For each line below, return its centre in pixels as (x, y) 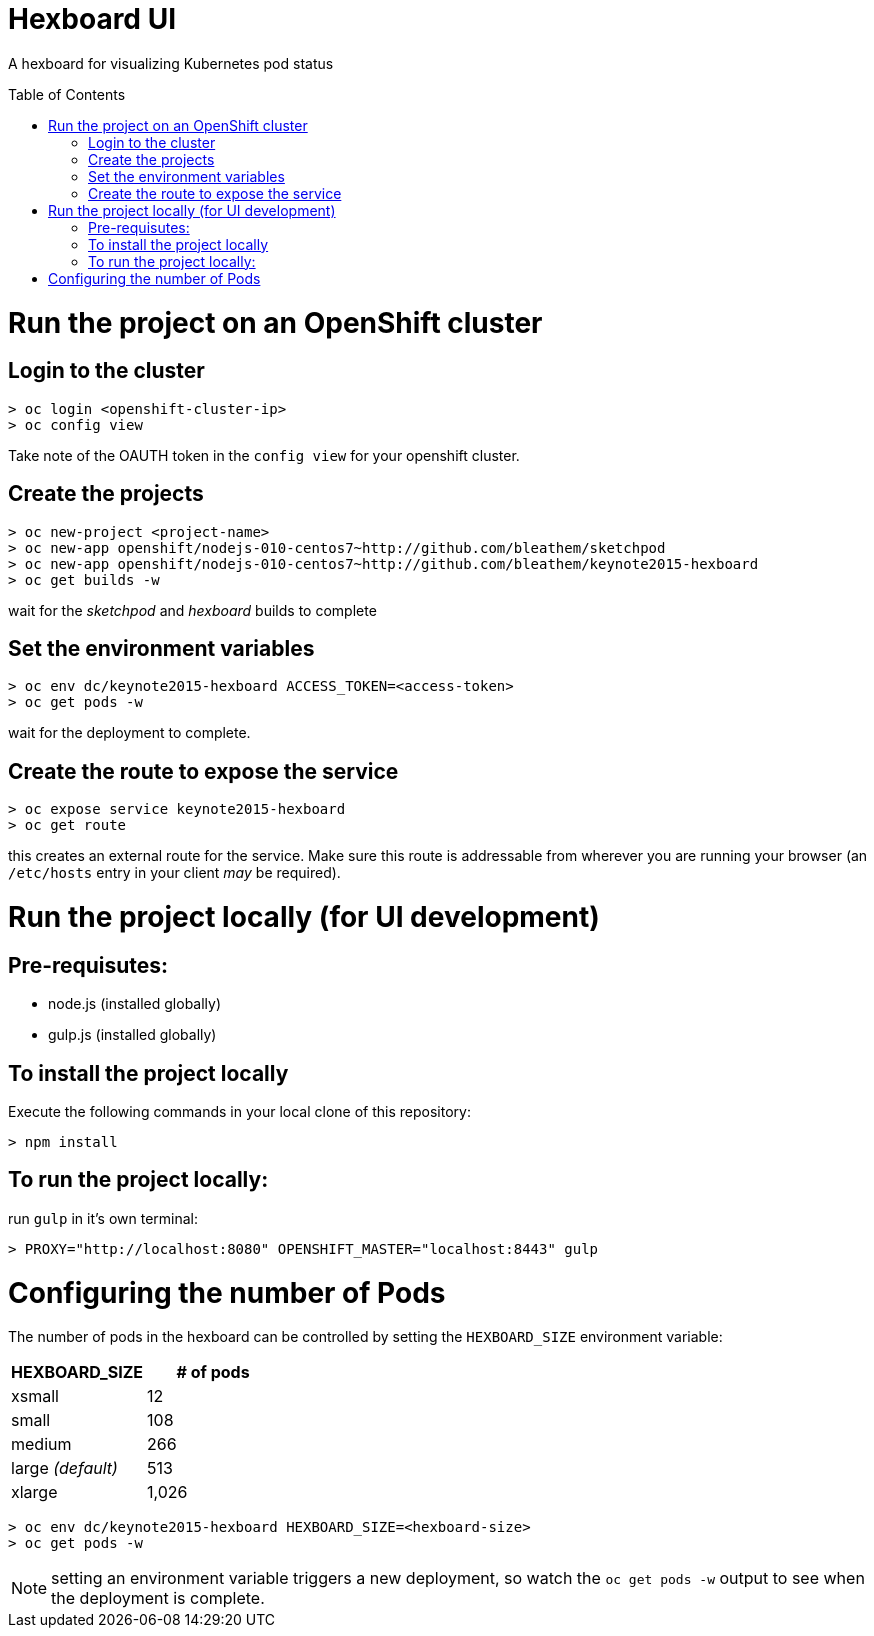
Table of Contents (67, 94)
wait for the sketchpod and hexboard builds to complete (192, 610)
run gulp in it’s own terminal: (103, 1218)
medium (41, 1444)
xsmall (35, 1396)
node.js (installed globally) (135, 1004)
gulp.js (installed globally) (132, 1035)
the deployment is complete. (158, 1598)
